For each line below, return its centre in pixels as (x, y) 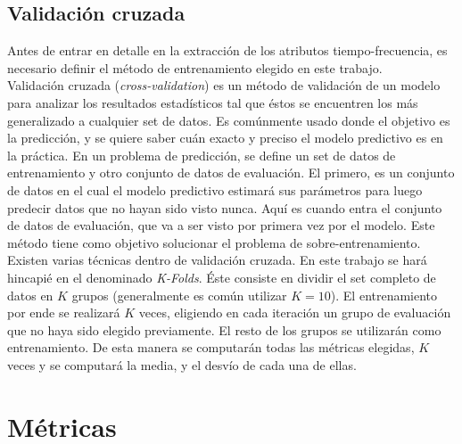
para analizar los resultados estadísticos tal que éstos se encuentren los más (213, 102)
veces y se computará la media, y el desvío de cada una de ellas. (182, 364)
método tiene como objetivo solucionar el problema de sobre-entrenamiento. (214, 242)
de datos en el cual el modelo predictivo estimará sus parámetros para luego (215, 189)
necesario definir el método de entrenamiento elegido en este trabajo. (195, 67)
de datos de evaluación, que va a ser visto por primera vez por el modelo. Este (221, 225)
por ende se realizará (64, 312)
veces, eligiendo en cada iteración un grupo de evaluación (295, 312)
